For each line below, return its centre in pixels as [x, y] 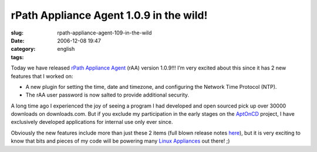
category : [23, 49]
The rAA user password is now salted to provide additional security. [107, 95]
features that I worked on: [42, 76]
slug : [17, 33]
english [66, 49]
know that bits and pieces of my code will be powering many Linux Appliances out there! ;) [120, 141]
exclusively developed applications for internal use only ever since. [92, 122]
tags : [17, 57]
